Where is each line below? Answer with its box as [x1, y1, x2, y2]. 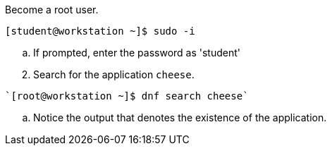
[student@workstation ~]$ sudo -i [5, 25, 195, 37]
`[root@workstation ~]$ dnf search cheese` [5, 90, 249, 102]
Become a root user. [5, 4, 99, 16]
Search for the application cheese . [33, 68, 195, 80]
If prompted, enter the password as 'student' [33, 47, 240, 59]
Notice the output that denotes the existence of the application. [33, 111, 327, 123]
